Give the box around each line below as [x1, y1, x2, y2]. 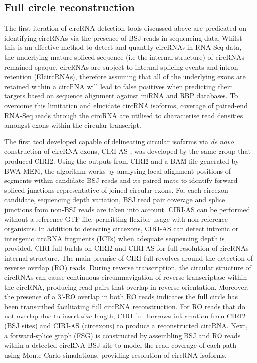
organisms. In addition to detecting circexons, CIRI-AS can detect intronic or [4, 224, 239, 234]
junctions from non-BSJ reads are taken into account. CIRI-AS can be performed [4, 204, 250, 214]
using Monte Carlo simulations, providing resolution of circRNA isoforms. [4, 349, 227, 360]
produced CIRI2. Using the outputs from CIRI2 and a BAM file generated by [4, 155, 239, 166]
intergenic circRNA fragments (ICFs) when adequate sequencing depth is [4, 233, 225, 243]
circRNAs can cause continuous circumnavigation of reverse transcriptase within [4, 272, 247, 282]
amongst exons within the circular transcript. [4, 120, 141, 130]
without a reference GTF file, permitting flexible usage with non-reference [4, 214, 228, 224]
